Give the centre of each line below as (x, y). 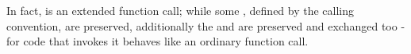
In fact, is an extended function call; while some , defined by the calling (181, 10)
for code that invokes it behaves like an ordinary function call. (157, 41)
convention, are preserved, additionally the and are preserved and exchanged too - (206, 25)
